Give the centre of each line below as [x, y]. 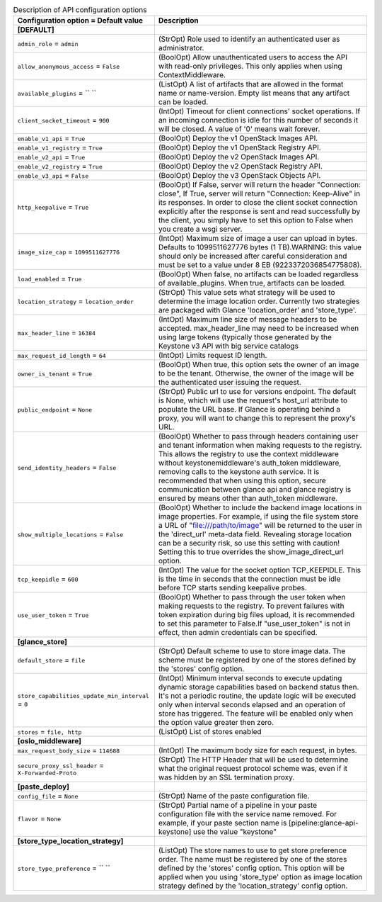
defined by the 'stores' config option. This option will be [251, 868]
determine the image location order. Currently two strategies [259, 301]
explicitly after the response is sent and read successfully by [259, 211]
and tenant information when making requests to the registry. [260, 445]
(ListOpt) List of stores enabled [210, 732]
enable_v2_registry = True [60, 167]
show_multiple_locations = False [70, 534]
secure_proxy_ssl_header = [60, 765]
